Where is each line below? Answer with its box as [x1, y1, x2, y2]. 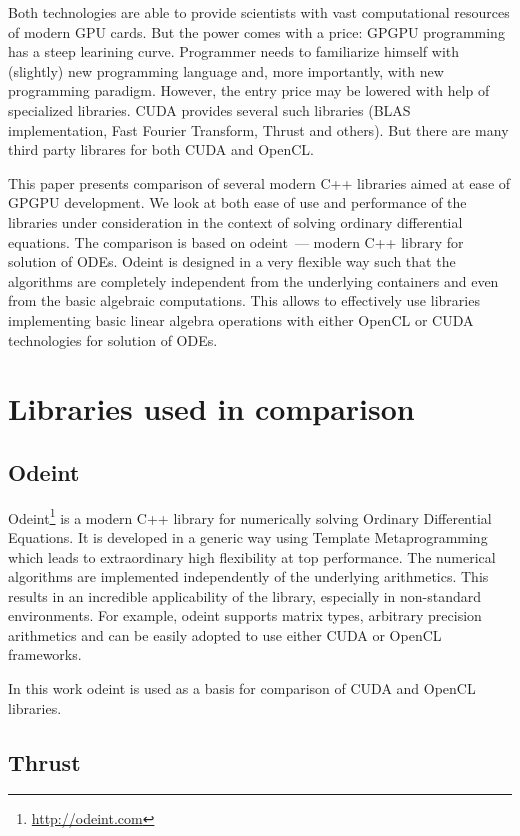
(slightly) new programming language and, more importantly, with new [8, 60, 444, 81]
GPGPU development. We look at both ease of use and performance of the [8, 192, 467, 213]
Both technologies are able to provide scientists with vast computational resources [8, 2, 510, 22]
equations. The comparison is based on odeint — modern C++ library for [8, 231, 464, 252]
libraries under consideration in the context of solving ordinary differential [8, 211, 463, 232]
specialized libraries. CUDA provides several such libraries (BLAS [8, 99, 411, 120]
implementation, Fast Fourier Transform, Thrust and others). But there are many [8, 119, 509, 140]
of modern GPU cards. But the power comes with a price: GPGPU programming [8, 21, 505, 42]
